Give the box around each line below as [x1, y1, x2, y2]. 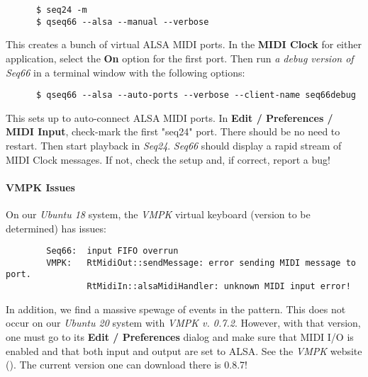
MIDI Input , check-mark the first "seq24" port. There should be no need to [6, 124, 340, 139]
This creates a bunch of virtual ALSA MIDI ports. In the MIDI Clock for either [6, 37, 362, 52]
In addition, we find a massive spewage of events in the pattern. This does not [6, 301, 346, 316]
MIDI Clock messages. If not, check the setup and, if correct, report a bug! [6, 152, 330, 167]
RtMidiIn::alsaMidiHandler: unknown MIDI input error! [87, 281, 351, 292]
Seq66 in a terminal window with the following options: [6, 64, 245, 79]
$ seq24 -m [35, 5, 87, 15]
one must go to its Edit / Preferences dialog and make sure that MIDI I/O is [6, 329, 354, 344]
